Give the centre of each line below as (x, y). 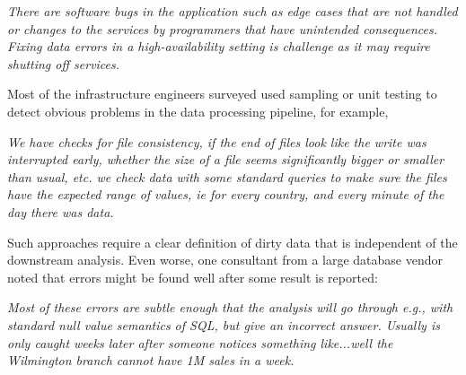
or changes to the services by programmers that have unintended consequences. (222, 28)
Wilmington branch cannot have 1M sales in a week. (151, 360)
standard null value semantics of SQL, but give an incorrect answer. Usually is (224, 324)
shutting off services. (64, 63)
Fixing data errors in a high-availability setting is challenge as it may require (219, 46)
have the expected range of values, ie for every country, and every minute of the (226, 194)
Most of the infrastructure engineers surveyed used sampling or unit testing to (222, 94)
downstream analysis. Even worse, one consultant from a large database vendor (225, 260)
